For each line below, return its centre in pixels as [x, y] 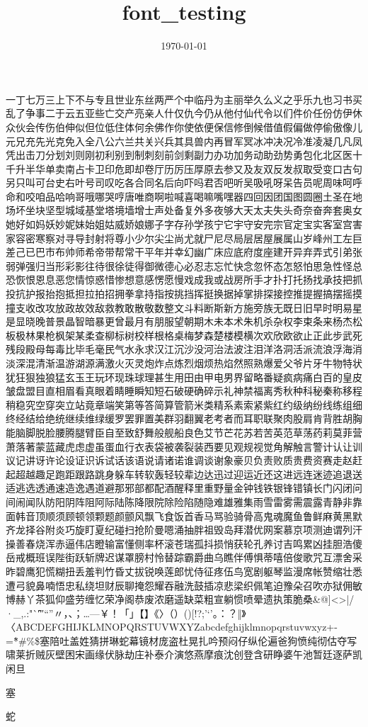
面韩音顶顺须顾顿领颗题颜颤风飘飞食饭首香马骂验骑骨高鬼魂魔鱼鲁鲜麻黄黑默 [184, 515]
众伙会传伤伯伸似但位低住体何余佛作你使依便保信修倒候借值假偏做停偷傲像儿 [184, 126]
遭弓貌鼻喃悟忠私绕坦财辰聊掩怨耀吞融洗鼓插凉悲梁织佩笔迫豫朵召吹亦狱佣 [179, 585]
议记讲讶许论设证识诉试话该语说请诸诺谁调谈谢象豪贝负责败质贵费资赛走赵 [179, 460]
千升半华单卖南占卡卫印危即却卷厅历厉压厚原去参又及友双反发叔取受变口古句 [184, 168]
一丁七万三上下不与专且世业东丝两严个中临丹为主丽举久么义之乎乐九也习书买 [184, 99]
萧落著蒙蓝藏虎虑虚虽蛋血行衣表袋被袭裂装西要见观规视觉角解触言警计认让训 [184, 446]
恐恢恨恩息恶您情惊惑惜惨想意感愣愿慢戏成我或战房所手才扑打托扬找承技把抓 [184, 280]
